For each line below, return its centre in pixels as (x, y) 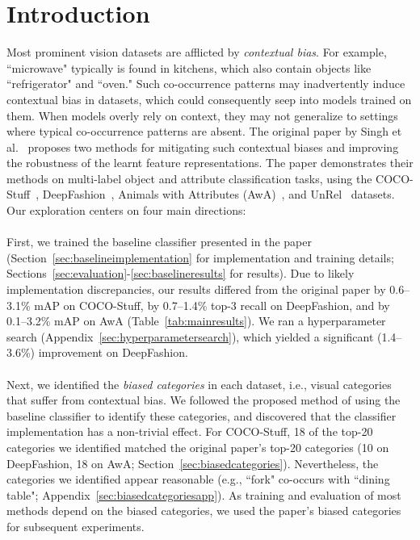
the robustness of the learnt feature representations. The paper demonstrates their (210, 163)
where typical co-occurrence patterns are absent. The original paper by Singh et (204, 131)
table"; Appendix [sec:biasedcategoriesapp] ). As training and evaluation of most (204, 494)
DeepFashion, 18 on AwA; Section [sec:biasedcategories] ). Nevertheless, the (193, 463)
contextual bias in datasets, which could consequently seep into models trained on (209, 99)
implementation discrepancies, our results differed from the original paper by (196, 289)
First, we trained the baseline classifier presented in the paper (159, 242)
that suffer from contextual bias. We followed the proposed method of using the (204, 400)
